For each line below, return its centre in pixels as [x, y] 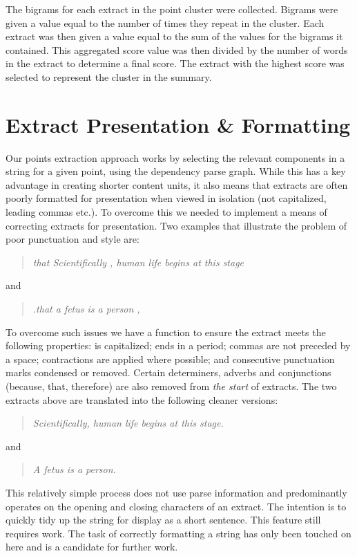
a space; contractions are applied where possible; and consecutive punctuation [170, 359]
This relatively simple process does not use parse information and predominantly [176, 492]
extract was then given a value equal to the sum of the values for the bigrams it [174, 36]
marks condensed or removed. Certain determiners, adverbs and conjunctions [168, 372]
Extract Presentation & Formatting [178, 124]
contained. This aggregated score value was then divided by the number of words [177, 49]
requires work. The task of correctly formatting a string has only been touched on [178, 533]
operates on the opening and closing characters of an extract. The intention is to [176, 506]
